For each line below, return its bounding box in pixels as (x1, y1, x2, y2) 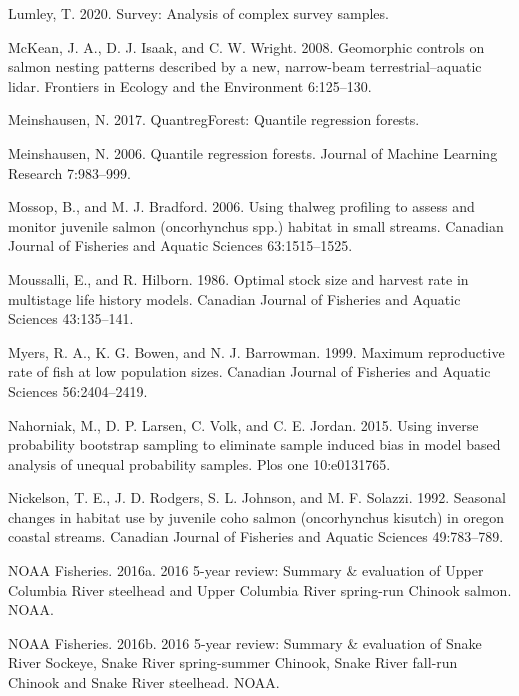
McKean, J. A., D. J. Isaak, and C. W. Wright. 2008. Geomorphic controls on (8, 36, 485, 57)
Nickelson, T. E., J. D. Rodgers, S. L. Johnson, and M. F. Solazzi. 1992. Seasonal (8, 487, 506, 508)
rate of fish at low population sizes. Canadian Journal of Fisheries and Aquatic (8, 361, 491, 382)
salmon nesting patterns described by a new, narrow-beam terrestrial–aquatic (8, 56, 482, 77)
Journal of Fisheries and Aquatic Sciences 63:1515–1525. (8, 235, 353, 256)
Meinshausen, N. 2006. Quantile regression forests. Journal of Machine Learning (8, 142, 498, 163)
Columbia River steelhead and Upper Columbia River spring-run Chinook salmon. (8, 579, 512, 600)
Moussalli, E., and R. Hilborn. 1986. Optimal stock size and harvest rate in (8, 268, 469, 289)
